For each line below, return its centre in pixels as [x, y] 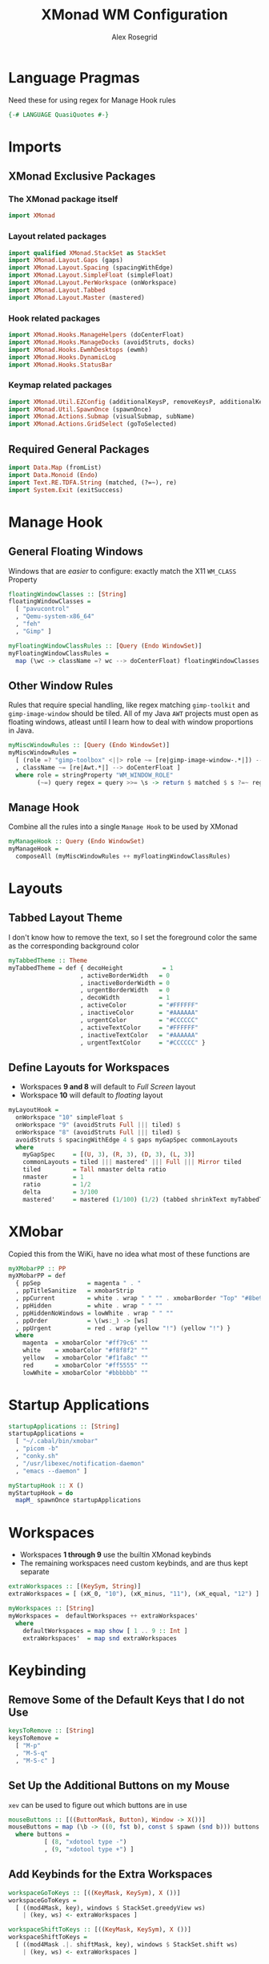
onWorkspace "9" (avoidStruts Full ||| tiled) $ [98, 1125]
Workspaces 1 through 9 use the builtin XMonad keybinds [116, 1555]
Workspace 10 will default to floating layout [91, 1095]
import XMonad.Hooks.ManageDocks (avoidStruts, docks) [102, 342]
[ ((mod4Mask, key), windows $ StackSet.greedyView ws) [110, 1908]
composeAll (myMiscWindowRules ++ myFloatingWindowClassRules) [123, 857]
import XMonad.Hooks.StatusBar [60, 365]
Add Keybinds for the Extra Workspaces [110, 1875]
